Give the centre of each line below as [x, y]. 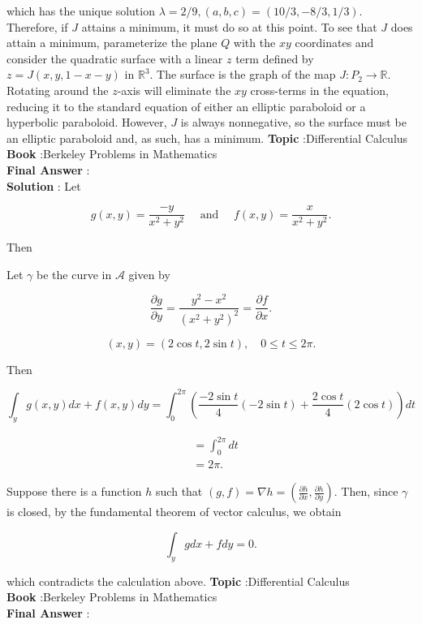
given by [149, 274]
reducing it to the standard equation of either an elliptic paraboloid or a [186, 106]
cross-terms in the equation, [319, 90]
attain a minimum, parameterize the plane [112, 43]
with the [254, 43]
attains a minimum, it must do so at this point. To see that [229, 26]
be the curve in [74, 274]
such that [179, 491]
